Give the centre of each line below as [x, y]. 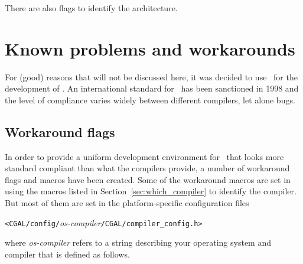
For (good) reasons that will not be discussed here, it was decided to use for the [151, 76]
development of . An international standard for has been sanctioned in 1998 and [152, 88]
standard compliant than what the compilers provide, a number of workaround [147, 168]
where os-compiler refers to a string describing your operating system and [138, 242]
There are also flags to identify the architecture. [91, 8]
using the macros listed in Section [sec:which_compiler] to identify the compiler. [151, 191]
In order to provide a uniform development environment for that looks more [144, 156]
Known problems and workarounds [150, 48]
